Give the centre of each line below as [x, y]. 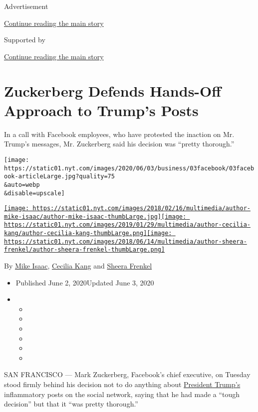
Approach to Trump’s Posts [101, 110]
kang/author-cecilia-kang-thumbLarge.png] [76, 233]
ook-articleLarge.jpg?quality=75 [59, 177]
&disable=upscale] [34, 193]
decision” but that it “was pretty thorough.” [71, 404]
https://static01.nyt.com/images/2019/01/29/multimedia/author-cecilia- [127, 225]
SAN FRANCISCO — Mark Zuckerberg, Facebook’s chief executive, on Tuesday [127, 374]
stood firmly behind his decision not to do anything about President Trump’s [122, 384]
